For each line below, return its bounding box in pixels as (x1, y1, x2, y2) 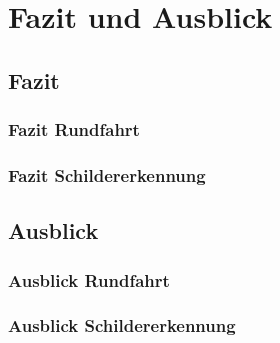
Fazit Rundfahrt (8, 117, 140, 142)
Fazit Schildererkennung (8, 162, 206, 187)
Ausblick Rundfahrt (8, 267, 170, 292)
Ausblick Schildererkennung (8, 313, 236, 338)
